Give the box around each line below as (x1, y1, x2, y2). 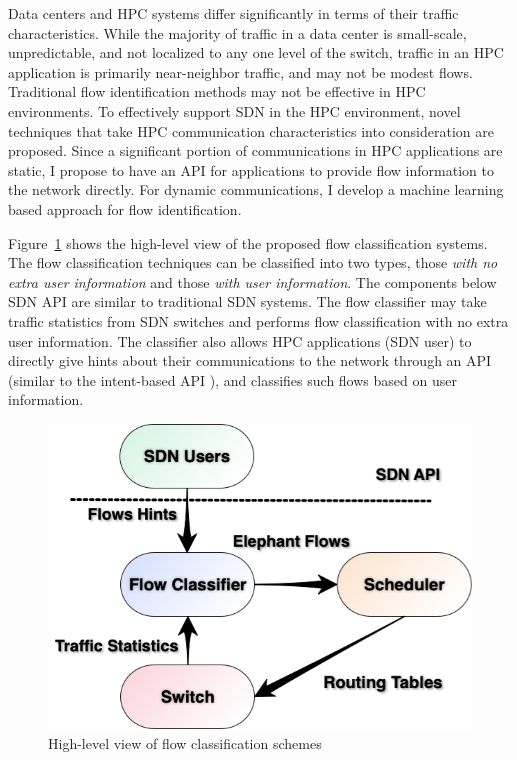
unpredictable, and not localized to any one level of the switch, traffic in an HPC (8, 42, 504, 63)
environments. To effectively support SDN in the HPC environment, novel (8, 100, 461, 121)
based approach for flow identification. (8, 198, 242, 219)
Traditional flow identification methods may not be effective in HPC (8, 81, 426, 102)
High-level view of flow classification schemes (48, 732, 322, 753)
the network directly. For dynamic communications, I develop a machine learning (8, 179, 504, 200)
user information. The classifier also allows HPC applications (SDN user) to (8, 330, 472, 351)
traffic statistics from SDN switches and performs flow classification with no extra (8, 310, 509, 331)
